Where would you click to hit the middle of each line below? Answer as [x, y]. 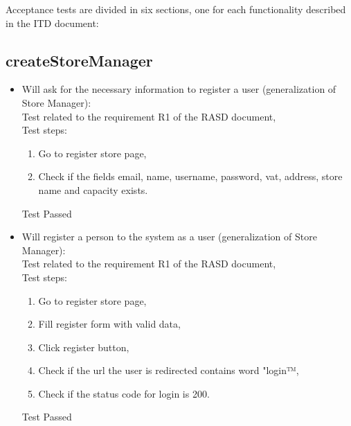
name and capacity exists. [93, 189]
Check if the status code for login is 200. [124, 393]
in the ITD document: [52, 23]
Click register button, [84, 347]
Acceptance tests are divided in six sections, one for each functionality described [176, 9]
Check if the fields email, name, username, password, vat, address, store [190, 176]
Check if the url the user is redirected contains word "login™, [169, 370]
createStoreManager [79, 60]
